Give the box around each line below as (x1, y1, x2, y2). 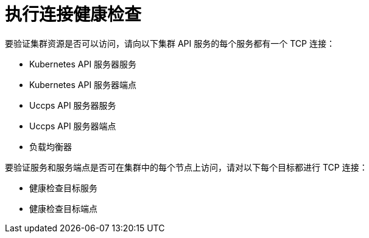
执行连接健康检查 (5, 4, 142, 25)
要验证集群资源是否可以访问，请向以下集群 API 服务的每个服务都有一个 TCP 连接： (5, 38, 335, 49)
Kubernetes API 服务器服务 (29, 58, 137, 69)
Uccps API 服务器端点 (29, 120, 116, 131)
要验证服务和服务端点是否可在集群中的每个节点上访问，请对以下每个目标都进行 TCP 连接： (5, 161, 368, 172)
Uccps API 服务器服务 (29, 100, 116, 110)
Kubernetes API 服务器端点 (29, 79, 137, 90)
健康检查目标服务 (29, 182, 97, 193)
